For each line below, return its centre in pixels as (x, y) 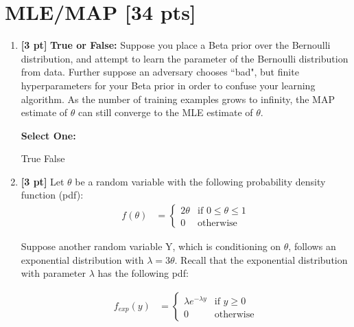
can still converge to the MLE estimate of (166, 112)
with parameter (53, 273)
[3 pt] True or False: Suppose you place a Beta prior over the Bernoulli (176, 45)
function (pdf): (52, 195)
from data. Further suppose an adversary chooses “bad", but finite (160, 72)
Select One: (48, 135)
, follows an (312, 246)
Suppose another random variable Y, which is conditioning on (151, 246)
